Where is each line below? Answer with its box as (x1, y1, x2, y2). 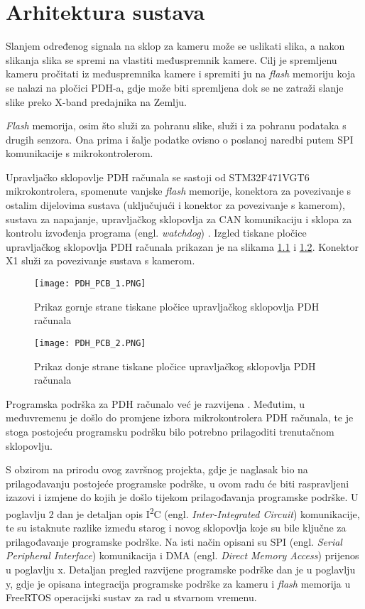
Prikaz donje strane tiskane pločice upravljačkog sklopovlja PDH (34, 358, 316, 373)
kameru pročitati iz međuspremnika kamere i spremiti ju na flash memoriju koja (6, 66, 356, 81)
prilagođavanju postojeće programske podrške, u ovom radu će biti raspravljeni (6, 475, 349, 490)
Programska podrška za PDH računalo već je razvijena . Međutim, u (6, 396, 305, 411)
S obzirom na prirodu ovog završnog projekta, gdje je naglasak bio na (6, 462, 308, 477)
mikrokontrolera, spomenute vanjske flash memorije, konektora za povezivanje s (6, 183, 352, 198)
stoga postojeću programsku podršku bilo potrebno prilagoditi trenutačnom (6, 424, 334, 438)
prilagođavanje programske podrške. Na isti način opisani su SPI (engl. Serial (6, 534, 342, 549)
